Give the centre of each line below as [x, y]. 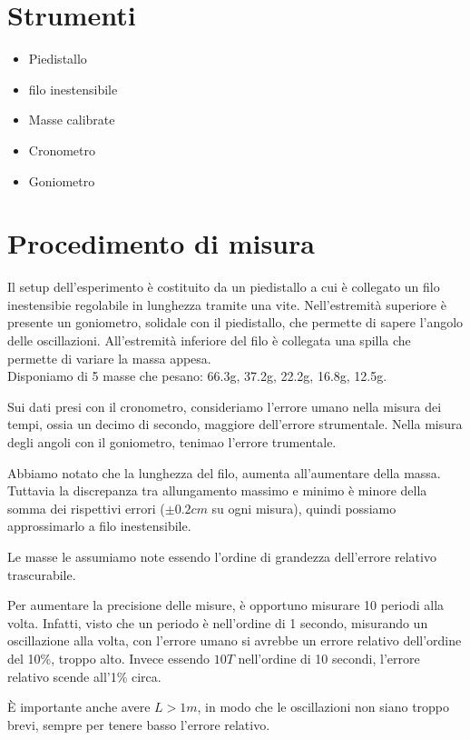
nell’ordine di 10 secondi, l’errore [329, 658]
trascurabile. [42, 574]
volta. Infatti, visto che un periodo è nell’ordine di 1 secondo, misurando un [218, 622]
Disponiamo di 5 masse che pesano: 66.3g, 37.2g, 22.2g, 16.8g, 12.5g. [197, 376]
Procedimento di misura [161, 243]
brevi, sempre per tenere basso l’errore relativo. [139, 724]
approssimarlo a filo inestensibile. [99, 526]
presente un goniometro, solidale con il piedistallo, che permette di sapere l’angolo [235, 322]
